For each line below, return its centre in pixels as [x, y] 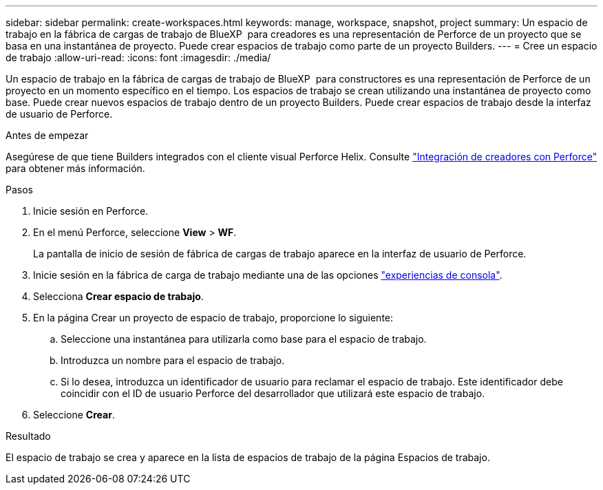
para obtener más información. [75, 168]
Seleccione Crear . [74, 415]
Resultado [28, 436]
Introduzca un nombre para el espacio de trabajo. [173, 360]
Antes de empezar [47, 135]
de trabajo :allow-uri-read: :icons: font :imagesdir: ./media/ [138, 57]
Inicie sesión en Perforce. [91, 211]
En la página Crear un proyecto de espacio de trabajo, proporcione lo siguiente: [213, 318]
